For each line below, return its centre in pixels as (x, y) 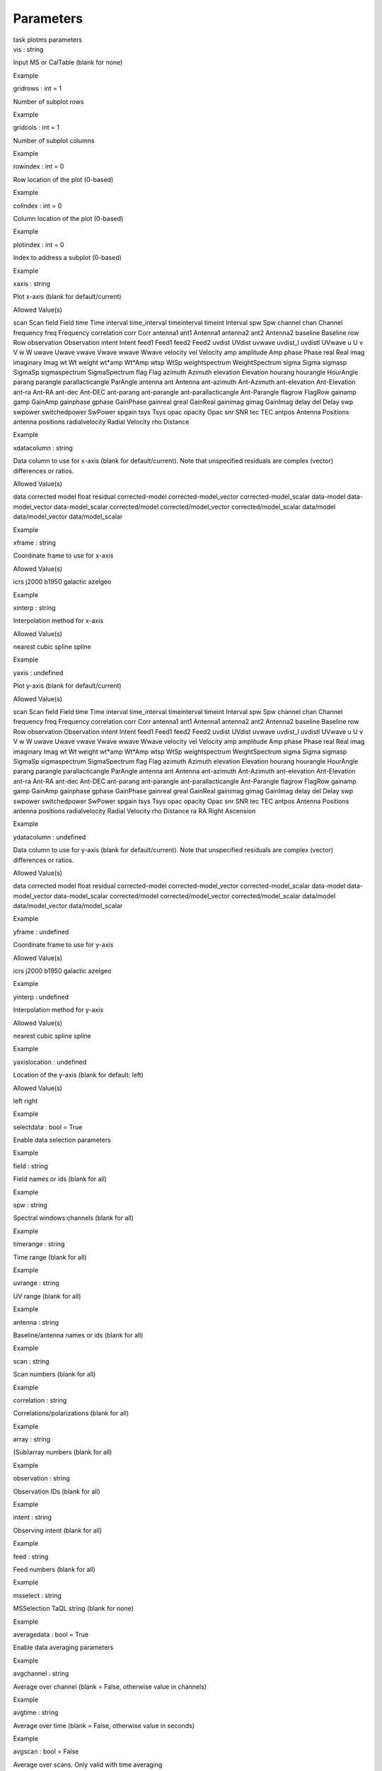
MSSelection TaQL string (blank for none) (74, 1609)
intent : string (33, 1517)
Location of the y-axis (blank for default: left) (79, 1075)
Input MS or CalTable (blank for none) (68, 62)
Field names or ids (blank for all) (60, 1179)
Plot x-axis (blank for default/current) (67, 297)
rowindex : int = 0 (39, 166)
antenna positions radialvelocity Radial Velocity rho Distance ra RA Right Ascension (134, 810)
